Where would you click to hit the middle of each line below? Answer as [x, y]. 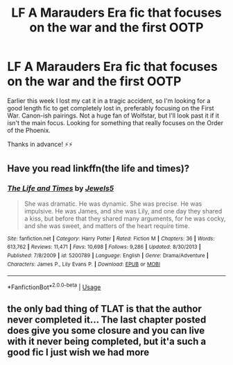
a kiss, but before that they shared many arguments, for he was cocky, [125, 218]
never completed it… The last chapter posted [107, 320]
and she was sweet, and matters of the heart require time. [107, 226]
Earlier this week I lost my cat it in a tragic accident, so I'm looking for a [109, 100]
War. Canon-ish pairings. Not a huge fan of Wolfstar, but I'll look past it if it [113, 115]
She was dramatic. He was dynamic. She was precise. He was [113, 204]
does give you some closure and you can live [106, 331]
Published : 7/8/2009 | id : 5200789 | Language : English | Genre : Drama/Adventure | [108, 255]
